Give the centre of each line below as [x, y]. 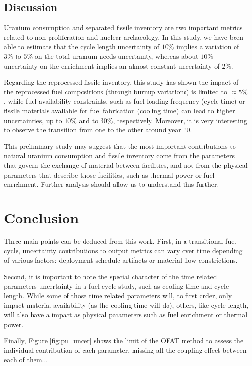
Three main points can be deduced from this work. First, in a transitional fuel [120, 241]
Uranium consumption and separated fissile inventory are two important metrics [123, 27]
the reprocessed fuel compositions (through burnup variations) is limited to [116, 91]
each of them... [26, 359]
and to [89, 120]
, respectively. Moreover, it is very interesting [180, 120]
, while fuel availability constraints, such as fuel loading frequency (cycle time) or [125, 101]
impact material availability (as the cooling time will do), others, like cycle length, [126, 305]
